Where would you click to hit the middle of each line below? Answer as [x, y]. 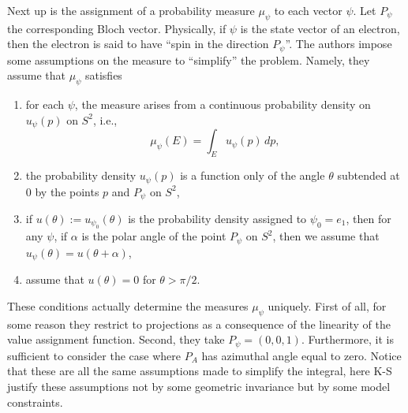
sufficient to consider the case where [94, 355]
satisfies [103, 75]
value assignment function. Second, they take [116, 339]
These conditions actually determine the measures [128, 305]
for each [45, 104]
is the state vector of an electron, [320, 28]
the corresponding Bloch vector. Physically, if [117, 28]
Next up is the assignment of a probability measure [131, 10]
